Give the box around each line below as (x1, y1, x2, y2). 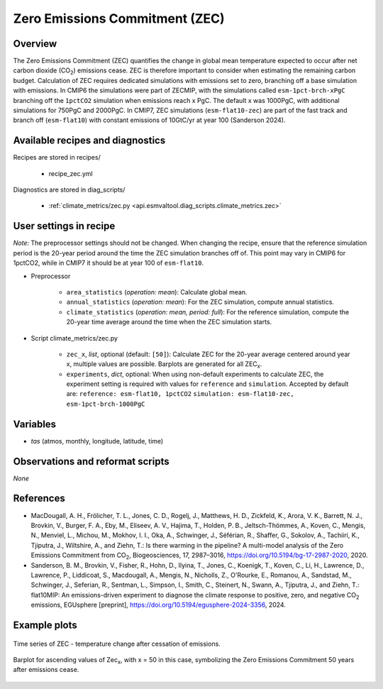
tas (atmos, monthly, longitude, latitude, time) (30, 436, 164, 445)
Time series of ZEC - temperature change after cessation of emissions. (13, 639, 221, 648)
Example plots (13, 619, 77, 631)
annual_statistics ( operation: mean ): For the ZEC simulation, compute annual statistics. (66, 298, 335, 307)
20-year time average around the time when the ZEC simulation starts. (66, 318, 272, 326)
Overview (13, 38, 57, 50)
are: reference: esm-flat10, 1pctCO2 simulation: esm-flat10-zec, (66, 390, 294, 398)
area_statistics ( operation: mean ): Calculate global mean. (66, 287, 248, 296)
